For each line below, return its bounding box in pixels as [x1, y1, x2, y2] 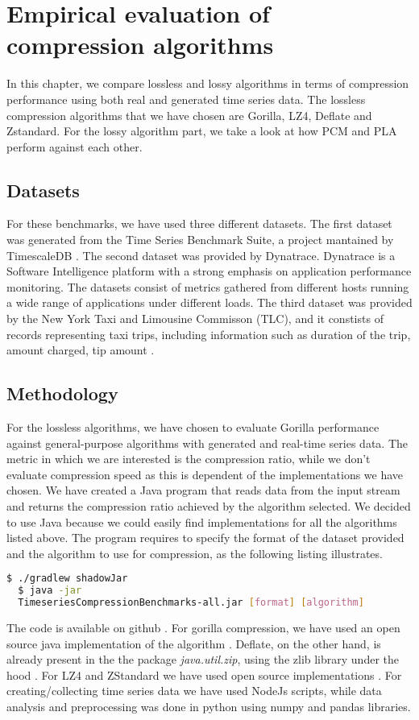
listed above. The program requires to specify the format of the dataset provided [6, 529, 404, 546]
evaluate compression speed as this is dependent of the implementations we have [6, 466, 404, 482]
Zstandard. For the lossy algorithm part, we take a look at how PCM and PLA [6, 122, 397, 139]
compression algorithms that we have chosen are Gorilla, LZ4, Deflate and [6, 106, 372, 123]
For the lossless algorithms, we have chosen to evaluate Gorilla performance [6, 419, 380, 436]
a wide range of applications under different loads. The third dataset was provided [6, 294, 413, 311]
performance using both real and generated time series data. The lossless [6, 90, 366, 107]
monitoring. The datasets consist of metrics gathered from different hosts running [6, 278, 409, 295]
